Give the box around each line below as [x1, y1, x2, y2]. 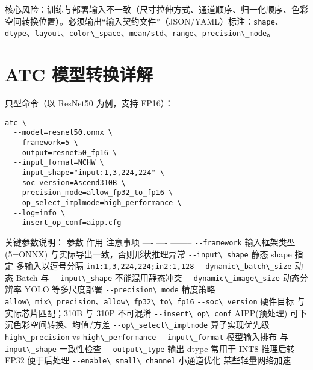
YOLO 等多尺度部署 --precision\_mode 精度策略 [24, 283, 215, 295]
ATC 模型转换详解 [5, 62, 153, 87]
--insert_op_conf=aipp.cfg [13, 218, 122, 227]
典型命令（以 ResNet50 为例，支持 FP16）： [5, 97, 173, 109]
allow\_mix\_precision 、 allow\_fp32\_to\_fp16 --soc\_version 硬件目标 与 [5, 295, 305, 307]
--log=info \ [13, 208, 66, 217]
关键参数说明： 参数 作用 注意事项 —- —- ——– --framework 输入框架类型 [5, 235, 296, 248]
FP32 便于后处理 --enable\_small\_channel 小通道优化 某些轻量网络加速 [5, 354, 291, 366]
